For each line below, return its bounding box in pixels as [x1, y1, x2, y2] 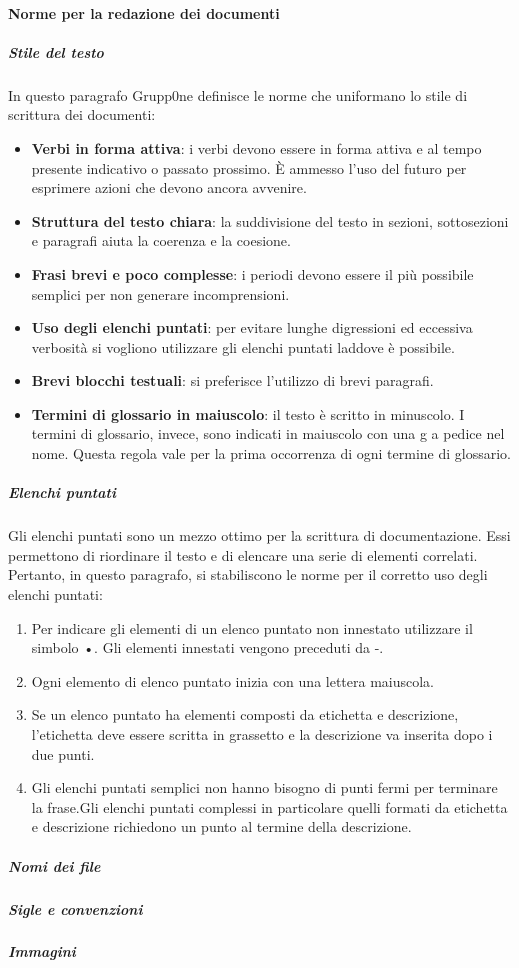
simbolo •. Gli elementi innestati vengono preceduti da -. [31, 637, 384, 658]
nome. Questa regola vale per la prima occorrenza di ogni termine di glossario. [31, 443, 512, 464]
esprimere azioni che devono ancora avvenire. [31, 177, 307, 198]
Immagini [8, 941, 76, 962]
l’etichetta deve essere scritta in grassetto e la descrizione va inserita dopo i [31, 723, 493, 744]
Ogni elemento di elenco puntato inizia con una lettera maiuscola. [31, 670, 435, 691]
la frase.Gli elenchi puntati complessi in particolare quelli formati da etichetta [31, 796, 508, 817]
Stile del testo [8, 41, 104, 62]
